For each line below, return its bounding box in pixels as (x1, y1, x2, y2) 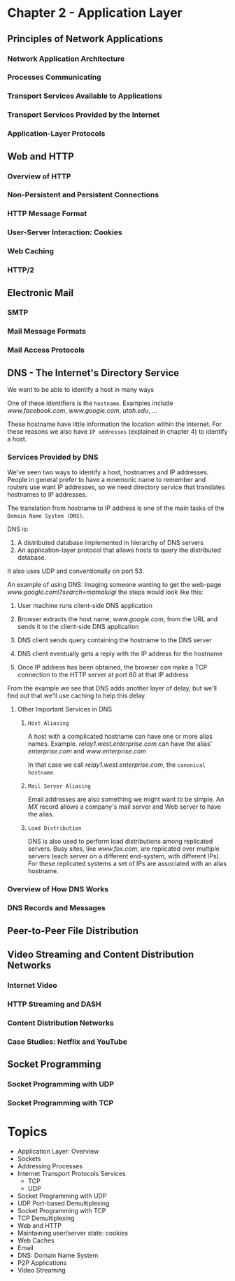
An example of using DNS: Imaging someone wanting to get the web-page (7, 581, 222, 589)
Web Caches (17, 1236, 55, 1245)
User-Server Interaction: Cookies (7, 227, 122, 237)
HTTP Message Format (7, 208, 87, 218)
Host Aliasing (27, 720, 69, 727)
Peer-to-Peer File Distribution (7, 925, 138, 937)
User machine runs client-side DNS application (17, 602, 152, 610)
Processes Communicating (7, 72, 101, 82)
